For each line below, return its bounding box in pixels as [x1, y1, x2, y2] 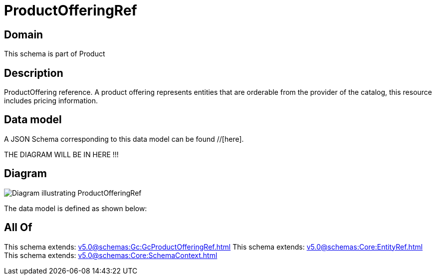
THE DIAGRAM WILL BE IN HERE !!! [4, 150, 119, 159]
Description [4, 66, 63, 79]
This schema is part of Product [4, 49, 105, 58]
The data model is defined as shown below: [4, 204, 147, 213]
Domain [4, 28, 43, 41]
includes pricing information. [4, 96, 98, 105]
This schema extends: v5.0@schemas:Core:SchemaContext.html [4, 251, 218, 260]
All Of [4, 221, 32, 234]
